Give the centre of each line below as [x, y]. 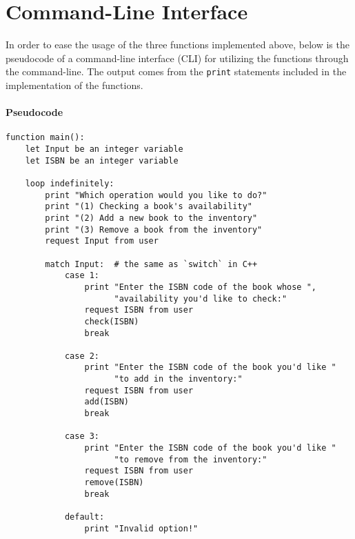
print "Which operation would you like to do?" [156, 195]
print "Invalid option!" [141, 528]
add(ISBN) [106, 402]
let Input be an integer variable [104, 149]
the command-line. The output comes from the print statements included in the [176, 71]
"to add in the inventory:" [178, 379]
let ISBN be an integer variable [102, 160]
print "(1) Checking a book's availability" [149, 207]
